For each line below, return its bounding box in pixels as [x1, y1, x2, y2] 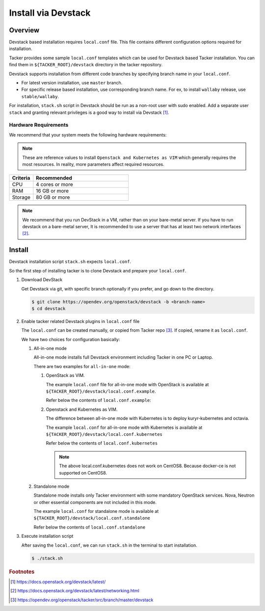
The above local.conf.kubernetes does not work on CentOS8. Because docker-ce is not [59, 463, 236, 469]
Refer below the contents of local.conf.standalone [33, 524, 146, 530]
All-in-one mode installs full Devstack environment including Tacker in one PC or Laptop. [33, 354, 213, 360]
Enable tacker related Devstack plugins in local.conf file [21, 318, 140, 324]
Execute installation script [21, 533, 74, 539]
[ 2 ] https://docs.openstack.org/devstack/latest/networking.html [10, 588, 139, 594]
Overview [9, 26, 40, 34]
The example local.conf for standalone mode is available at [33, 508, 159, 514]
